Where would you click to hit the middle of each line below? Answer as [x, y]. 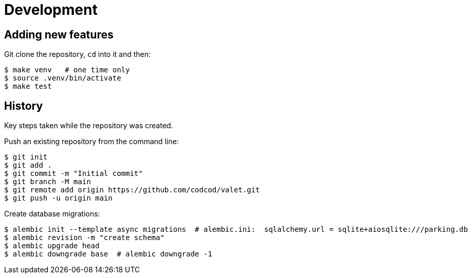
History [24, 106]
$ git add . [28, 165]
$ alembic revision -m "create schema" [84, 238]
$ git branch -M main [48, 182]
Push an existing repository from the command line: [92, 142]
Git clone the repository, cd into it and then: [78, 54]
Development [51, 10]
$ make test [28, 86]
